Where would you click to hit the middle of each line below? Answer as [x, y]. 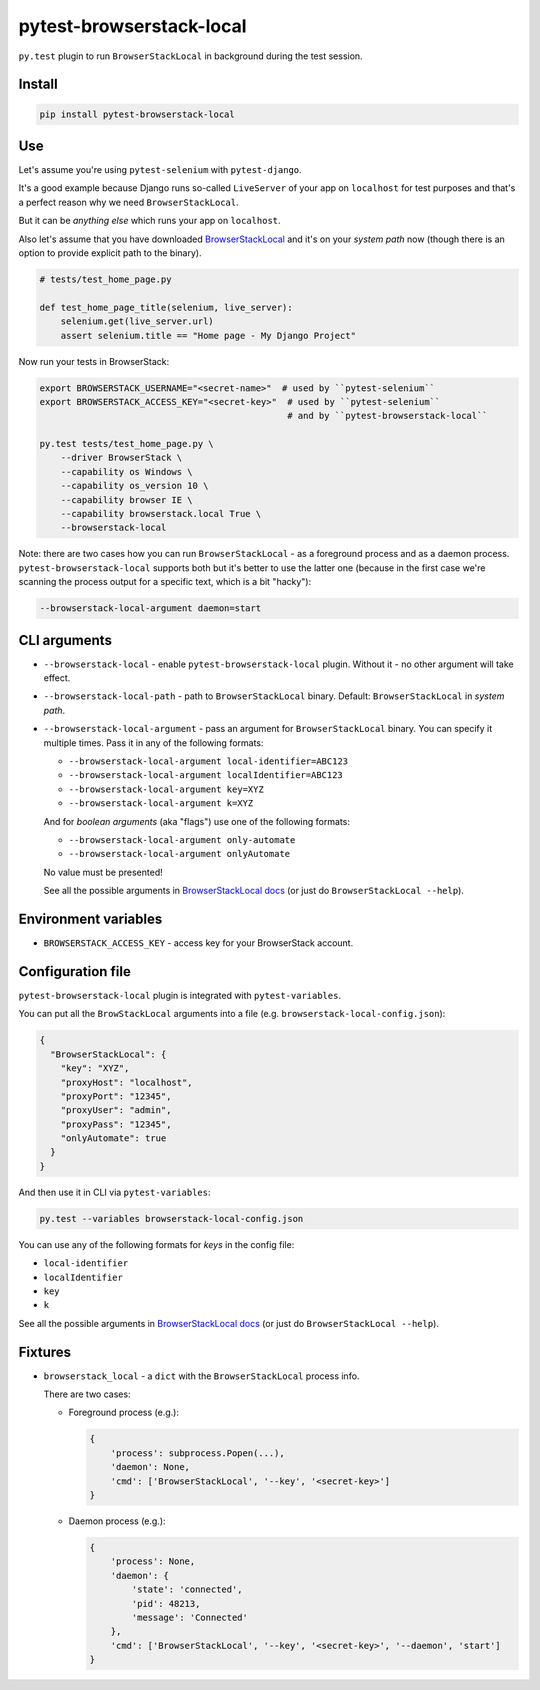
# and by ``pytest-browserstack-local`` [387, 416]
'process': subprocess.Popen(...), [197, 1453]
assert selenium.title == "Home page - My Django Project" [208, 335]
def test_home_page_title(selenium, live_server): [166, 307]
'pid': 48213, [166, 1603]
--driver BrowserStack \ [121, 458]
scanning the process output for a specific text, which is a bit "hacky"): [165, 582]
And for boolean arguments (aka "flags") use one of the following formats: [196, 821]
